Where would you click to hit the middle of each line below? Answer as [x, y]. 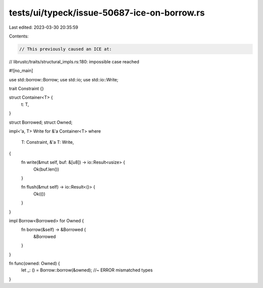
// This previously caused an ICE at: [66, 49]
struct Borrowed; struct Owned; [41, 122]
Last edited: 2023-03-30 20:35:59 [44, 27]
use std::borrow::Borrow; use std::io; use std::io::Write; [64, 79]
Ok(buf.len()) [46, 169]
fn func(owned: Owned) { [35, 263]
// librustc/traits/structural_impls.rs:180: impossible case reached [74, 61]
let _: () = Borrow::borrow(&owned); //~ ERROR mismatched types [87, 270]
